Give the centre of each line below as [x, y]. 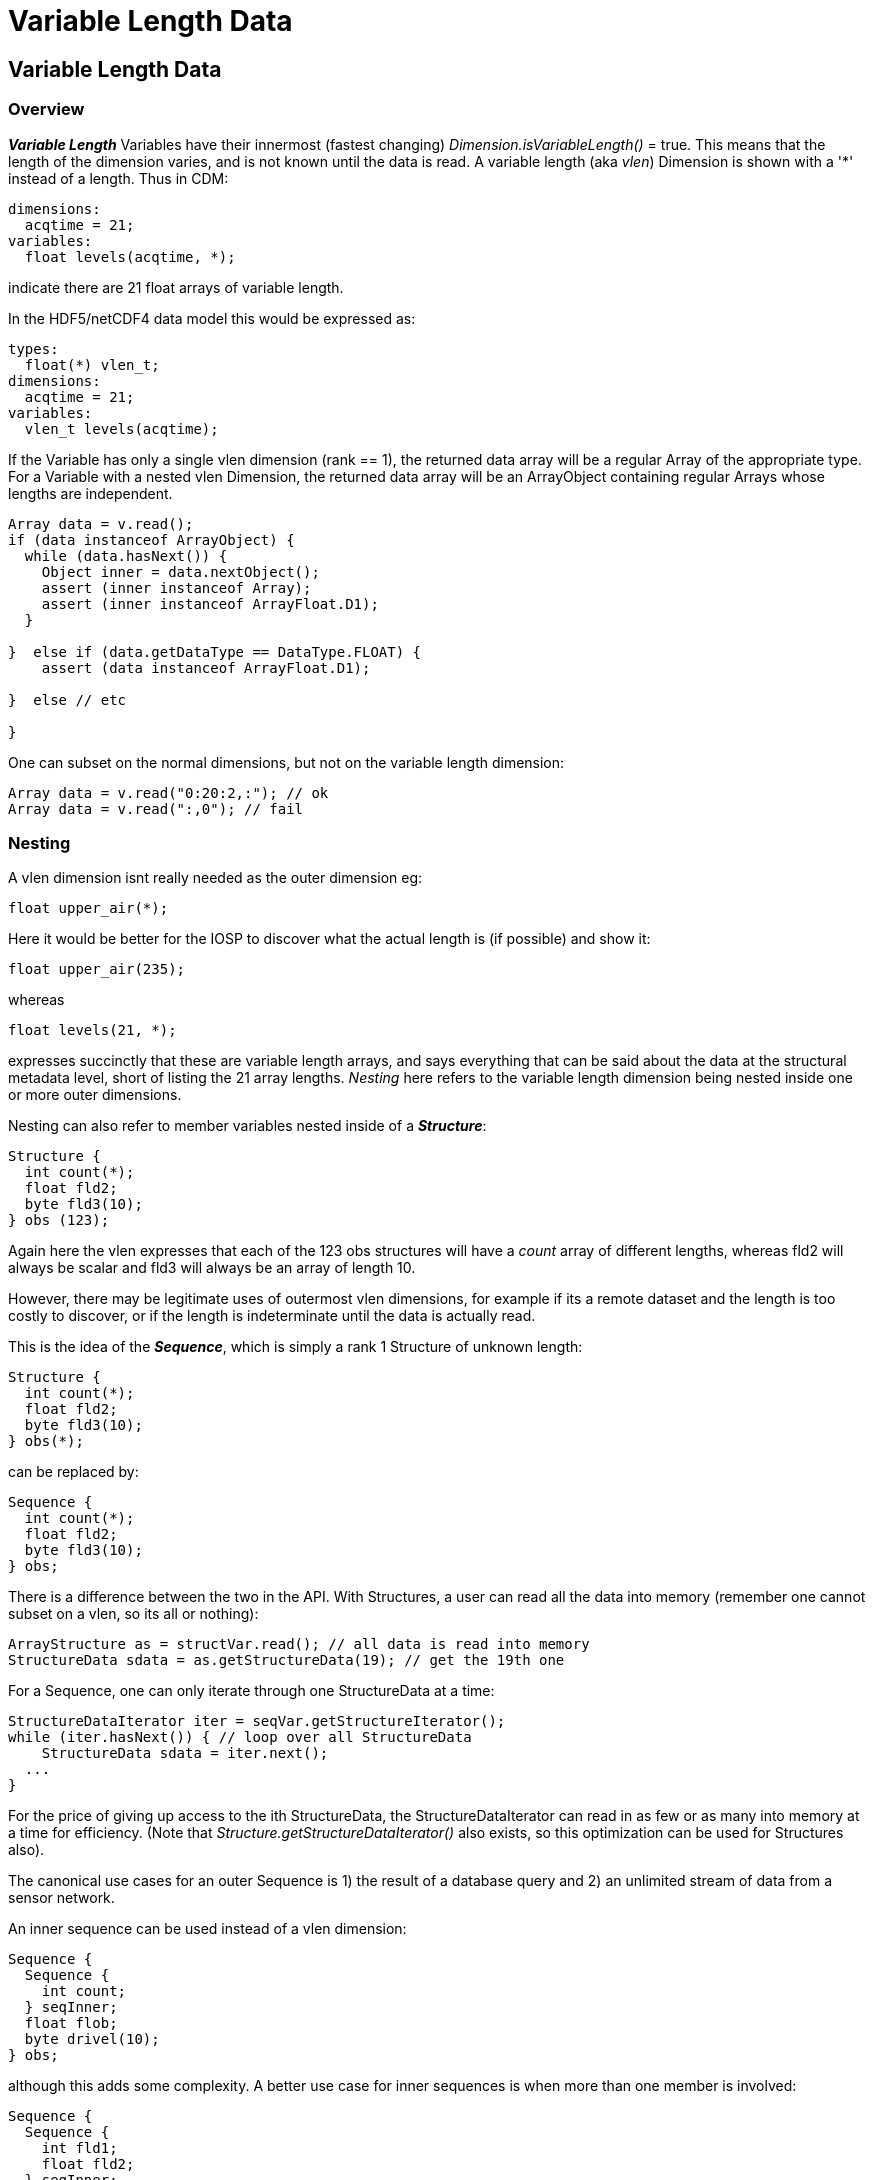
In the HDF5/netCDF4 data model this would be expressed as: [212, 318]
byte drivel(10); [92, 2039]
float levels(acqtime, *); [130, 256]
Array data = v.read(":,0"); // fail [156, 808]
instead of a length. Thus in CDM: [118, 178]
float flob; [71, 2023]
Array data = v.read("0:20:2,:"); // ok [168, 792]
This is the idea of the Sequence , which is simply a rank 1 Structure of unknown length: [295, 1347]
